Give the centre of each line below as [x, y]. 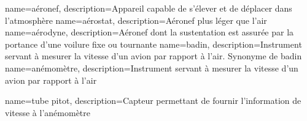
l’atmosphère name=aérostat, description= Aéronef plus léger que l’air [136, 20]
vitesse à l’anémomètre [48, 112]
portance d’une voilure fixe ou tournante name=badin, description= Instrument [153, 44]
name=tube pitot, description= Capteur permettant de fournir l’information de [153, 101]
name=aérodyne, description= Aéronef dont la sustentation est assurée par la [150, 32]
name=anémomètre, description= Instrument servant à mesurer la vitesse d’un [152, 68]
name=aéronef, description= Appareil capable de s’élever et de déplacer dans [149, 8]
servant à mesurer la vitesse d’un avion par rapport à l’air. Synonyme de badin [153, 56]
